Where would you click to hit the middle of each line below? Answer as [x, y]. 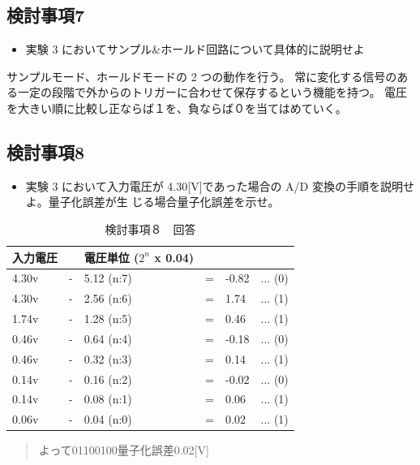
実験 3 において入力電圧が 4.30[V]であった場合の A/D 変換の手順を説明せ [220, 185]
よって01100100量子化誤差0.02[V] [124, 450]
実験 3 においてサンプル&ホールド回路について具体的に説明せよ [195, 49]
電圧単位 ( [111, 257]
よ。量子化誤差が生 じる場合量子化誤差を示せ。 [152, 202]
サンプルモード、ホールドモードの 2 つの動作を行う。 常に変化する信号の [202, 76]
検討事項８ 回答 [150, 228]
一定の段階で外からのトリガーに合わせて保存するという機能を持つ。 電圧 [212, 92]
